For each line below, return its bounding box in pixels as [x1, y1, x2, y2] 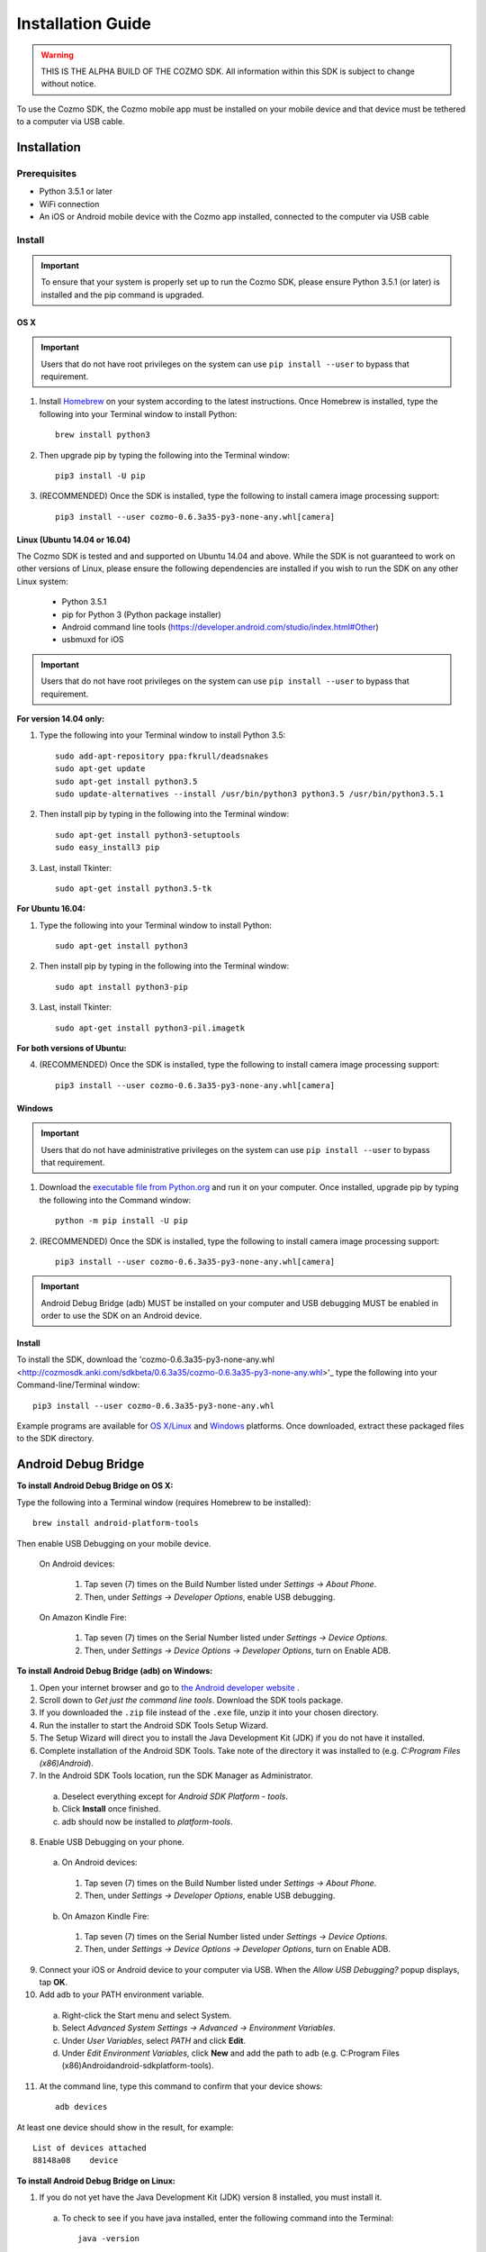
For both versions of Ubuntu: [16, 1043, 127, 1054]
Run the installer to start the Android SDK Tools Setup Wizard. [39, 1720, 269, 1730]
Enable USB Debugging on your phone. [39, 1836, 184, 1847]
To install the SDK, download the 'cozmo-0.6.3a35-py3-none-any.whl [16, 1354, 274, 1365]
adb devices [55, 2102, 108, 2112]
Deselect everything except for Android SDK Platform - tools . [61, 1791, 288, 1802]
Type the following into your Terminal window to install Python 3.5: [39, 730, 286, 740]
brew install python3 [55, 430, 150, 440]
